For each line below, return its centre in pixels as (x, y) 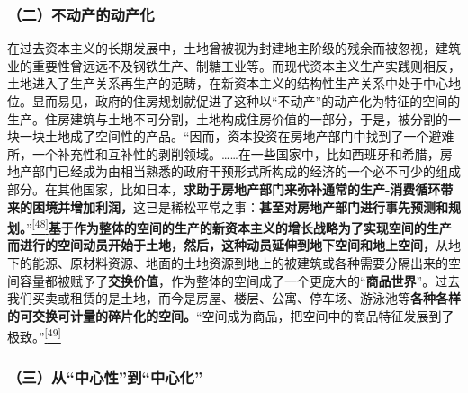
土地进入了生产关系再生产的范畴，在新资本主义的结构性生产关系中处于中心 (228, 83)
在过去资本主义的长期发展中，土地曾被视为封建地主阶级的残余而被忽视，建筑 (234, 48)
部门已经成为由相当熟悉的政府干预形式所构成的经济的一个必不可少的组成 (246, 171)
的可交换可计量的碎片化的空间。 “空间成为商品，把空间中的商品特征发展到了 (231, 315)
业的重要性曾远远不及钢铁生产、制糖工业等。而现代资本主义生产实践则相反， (234, 65)
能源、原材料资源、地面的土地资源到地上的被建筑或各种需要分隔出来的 (240, 263)
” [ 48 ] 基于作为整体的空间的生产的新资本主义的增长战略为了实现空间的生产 (239, 226)
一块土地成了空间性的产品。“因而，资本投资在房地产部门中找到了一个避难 (237, 136)
